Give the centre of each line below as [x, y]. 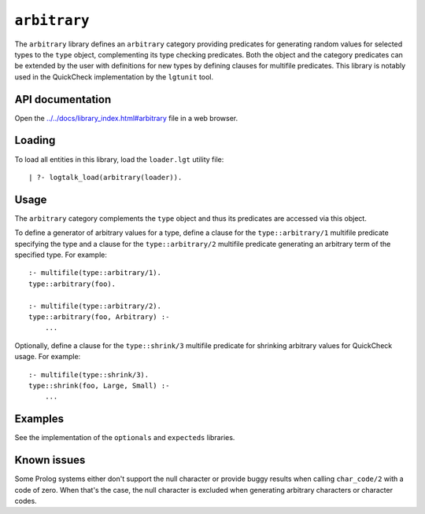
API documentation [63, 99]
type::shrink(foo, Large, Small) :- [99, 385]
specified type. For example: [61, 255]
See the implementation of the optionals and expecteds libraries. [125, 438]
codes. [26, 501]
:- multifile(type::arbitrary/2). [95, 306]
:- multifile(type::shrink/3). [89, 374]
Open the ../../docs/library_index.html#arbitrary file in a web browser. [126, 118]
